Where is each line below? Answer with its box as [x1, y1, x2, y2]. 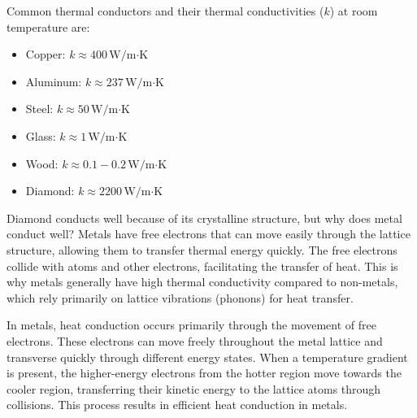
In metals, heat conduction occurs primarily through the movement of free [7, 316, 376, 333]
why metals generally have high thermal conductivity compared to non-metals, [7, 273, 398, 290]
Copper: [25, 46, 66, 63]
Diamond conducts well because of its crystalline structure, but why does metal [7, 209, 402, 226]
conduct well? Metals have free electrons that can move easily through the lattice [7, 225, 410, 242]
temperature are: [7, 18, 90, 35]
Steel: [25, 100, 54, 117]
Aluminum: [25, 72, 82, 89]
